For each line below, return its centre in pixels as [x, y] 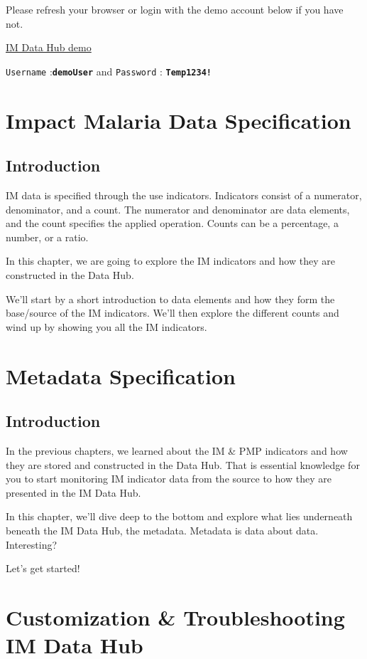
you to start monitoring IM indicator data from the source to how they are [169, 479]
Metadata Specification [121, 375]
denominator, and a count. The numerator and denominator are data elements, [178, 209]
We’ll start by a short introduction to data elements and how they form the [170, 299]
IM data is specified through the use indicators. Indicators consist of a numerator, [184, 195]
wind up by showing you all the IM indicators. [106, 326]
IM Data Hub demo [49, 47]
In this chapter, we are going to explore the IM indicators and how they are [170, 261]
